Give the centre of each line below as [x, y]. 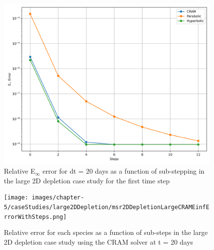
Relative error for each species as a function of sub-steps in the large [106, 232]
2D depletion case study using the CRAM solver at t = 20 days [98, 241]
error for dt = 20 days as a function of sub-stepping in [124, 171]
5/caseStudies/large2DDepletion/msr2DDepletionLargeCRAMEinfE [107, 207]
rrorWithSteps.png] [35, 217]
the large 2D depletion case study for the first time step [87, 180]
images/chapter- [58, 198]
